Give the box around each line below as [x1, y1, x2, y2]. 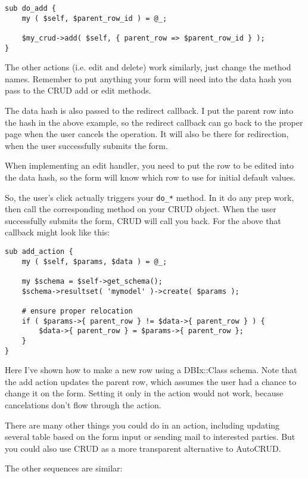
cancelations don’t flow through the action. [5, 399, 161, 411]
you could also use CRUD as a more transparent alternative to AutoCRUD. [5, 442, 281, 454]
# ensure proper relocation [21, 307, 133, 315]
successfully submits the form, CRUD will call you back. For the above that [5, 214, 281, 226]
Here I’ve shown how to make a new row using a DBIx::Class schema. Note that [5, 364, 297, 376]
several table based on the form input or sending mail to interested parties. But [5, 430, 295, 443]
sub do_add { [5, 4, 56, 13]
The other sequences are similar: [5, 462, 123, 474]
